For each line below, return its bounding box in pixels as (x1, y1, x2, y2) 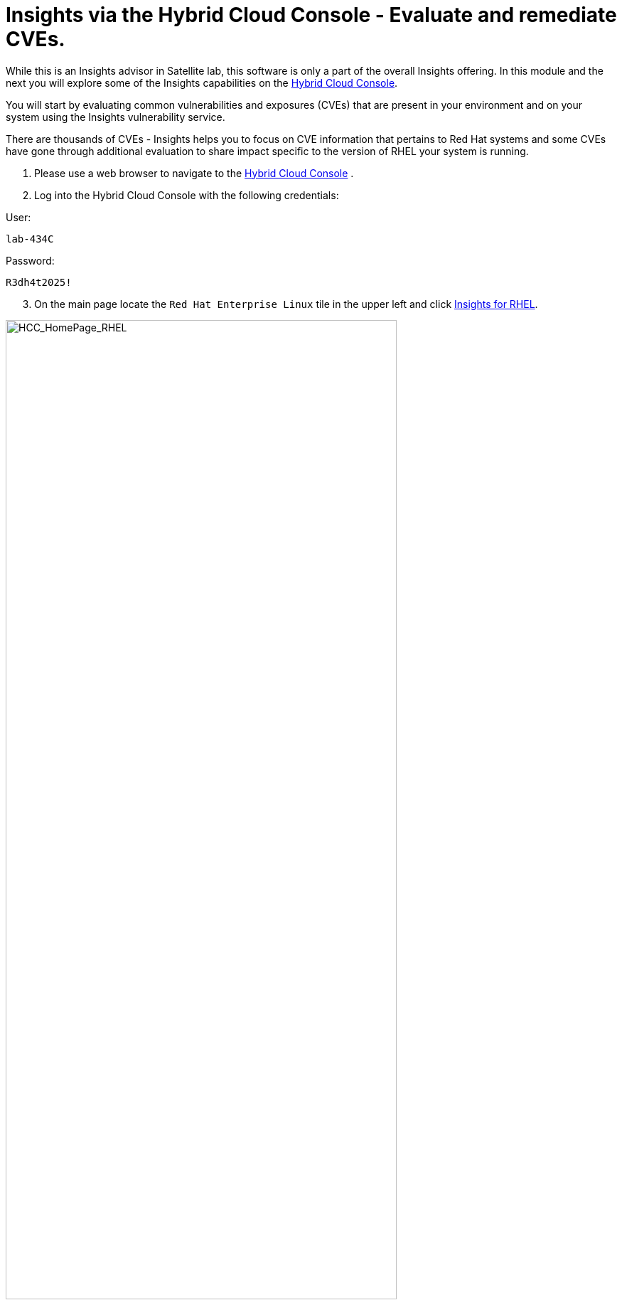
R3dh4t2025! (6, 276, 72, 288)
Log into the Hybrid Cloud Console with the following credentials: (34, 188, 339, 201)
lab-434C (6, 233, 54, 245)
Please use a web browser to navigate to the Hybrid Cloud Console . (34, 166, 354, 179)
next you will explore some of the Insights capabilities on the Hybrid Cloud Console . (6, 76, 398, 89)
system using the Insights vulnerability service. (6, 110, 225, 123)
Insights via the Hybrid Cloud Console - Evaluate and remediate (6, 3, 617, 27)
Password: (6, 254, 55, 267)
